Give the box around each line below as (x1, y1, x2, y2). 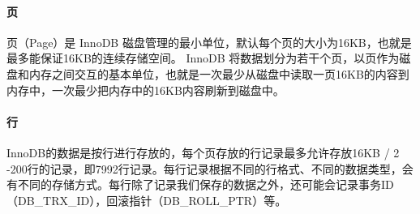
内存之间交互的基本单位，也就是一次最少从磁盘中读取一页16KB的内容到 (28, 65, 409, 82)
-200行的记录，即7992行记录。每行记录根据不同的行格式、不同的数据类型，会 (6, 160, 414, 177)
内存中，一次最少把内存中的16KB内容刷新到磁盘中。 (6, 81, 285, 98)
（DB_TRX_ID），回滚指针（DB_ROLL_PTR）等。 (6, 191, 287, 208)
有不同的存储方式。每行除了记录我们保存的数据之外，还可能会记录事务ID (6, 176, 394, 193)
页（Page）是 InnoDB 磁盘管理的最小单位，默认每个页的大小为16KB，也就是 (6, 33, 412, 50)
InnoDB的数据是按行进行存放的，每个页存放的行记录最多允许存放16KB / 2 (6, 143, 400, 160)
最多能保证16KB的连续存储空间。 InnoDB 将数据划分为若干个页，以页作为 (6, 49, 400, 66)
